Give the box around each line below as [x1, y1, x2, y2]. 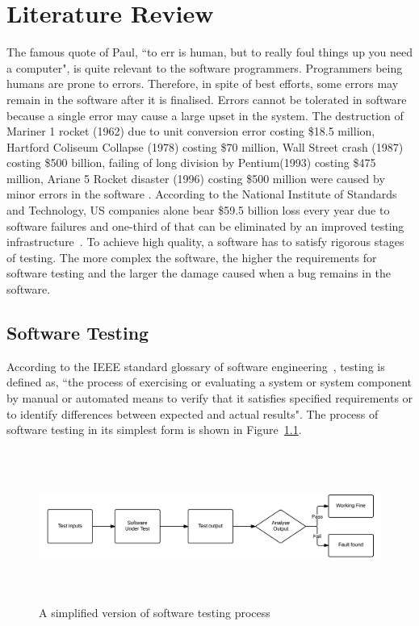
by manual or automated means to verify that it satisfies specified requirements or [6, 390, 413, 407]
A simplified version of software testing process [39, 604, 270, 621]
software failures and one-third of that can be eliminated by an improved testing [6, 217, 404, 234]
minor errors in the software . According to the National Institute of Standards [6, 186, 397, 202]
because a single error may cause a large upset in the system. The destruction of [6, 106, 404, 123]
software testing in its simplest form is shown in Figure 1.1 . [6, 421, 302, 438]
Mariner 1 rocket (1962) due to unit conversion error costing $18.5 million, [6, 123, 375, 140]
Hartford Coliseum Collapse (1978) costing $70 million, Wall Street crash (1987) [6, 138, 404, 155]
